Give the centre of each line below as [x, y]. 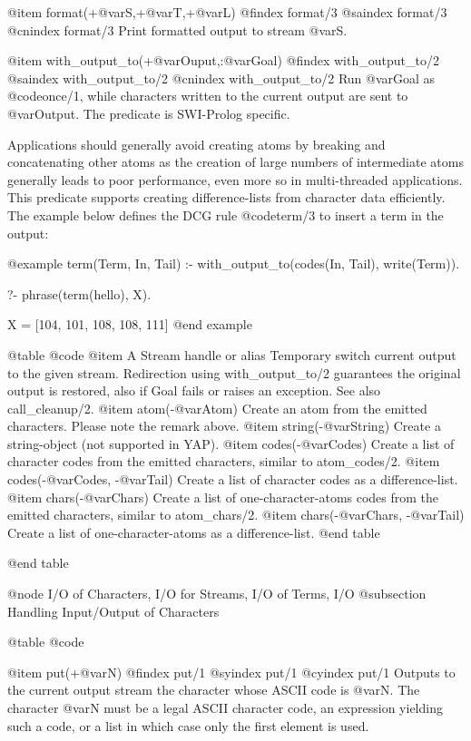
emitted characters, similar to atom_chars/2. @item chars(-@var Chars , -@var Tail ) [236, 515]
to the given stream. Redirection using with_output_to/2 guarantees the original [234, 372]
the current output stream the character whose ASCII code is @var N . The [214, 690]
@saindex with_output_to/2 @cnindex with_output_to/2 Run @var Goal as [221, 78]
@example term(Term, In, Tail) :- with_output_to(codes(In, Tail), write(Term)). [234, 263]
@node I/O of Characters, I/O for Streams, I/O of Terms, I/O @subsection [217, 594]
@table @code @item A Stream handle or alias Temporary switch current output [232, 354]
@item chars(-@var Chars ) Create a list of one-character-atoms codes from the [223, 497]
